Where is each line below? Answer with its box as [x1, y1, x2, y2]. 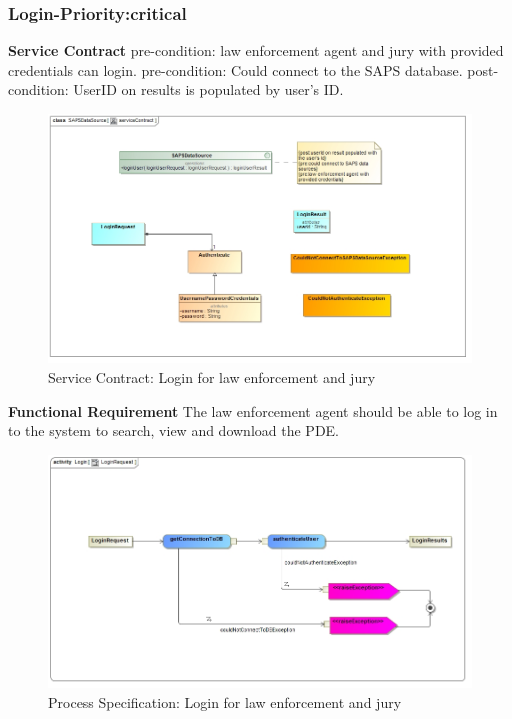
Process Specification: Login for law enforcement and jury [48, 691, 402, 712]
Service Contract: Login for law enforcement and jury [48, 366, 376, 387]
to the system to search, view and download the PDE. [8, 420, 340, 441]
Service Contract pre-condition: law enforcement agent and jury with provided [8, 40, 504, 61]
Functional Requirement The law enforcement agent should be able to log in [8, 400, 498, 421]
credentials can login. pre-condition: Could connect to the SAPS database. [8, 59, 463, 80]
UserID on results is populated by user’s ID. [73, 79, 344, 100]
